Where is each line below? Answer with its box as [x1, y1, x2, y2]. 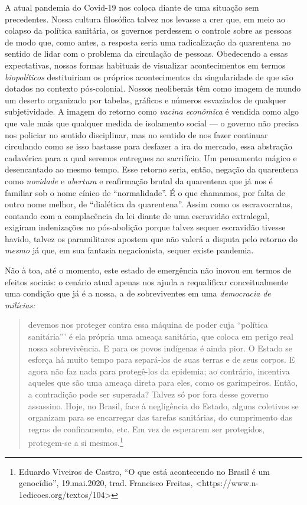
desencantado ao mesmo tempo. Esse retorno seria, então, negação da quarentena [5, 163, 299, 175]
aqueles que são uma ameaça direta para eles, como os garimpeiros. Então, [28, 376, 298, 389]
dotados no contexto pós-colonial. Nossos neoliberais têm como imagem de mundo [5, 82, 301, 95]
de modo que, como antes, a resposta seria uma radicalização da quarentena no [5, 35, 291, 48]
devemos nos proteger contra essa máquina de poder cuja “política [28, 318, 268, 331]
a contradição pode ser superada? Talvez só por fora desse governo [28, 388, 269, 400]
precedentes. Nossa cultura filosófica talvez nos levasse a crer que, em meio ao [5, 12, 286, 25]
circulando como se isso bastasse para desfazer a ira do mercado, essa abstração [5, 140, 292, 152]
